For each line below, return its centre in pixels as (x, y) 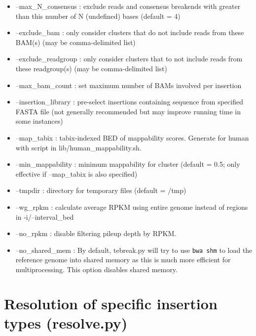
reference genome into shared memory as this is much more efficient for (123, 260)
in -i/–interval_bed (45, 216)
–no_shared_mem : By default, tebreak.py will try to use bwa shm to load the (134, 250)
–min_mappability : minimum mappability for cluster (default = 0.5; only (128, 164)
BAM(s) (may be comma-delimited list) (75, 42)
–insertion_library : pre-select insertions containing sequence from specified (129, 102)
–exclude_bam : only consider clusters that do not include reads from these (130, 32)
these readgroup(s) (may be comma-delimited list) (91, 68)
